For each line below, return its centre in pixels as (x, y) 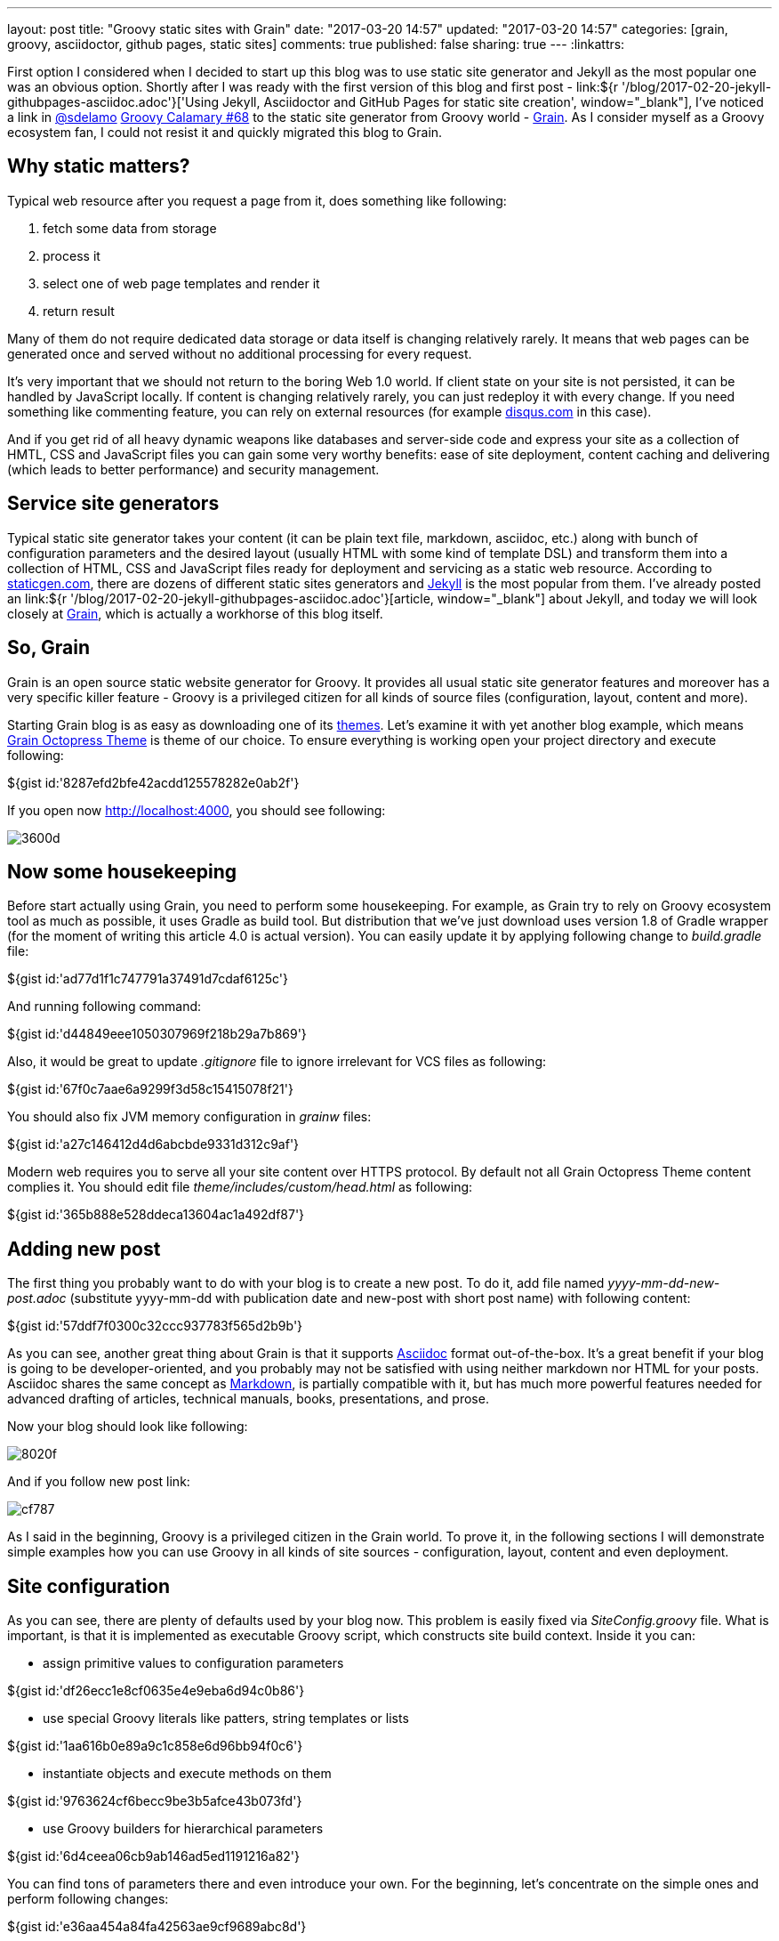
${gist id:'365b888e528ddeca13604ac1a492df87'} (156, 1215)
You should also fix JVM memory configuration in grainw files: (189, 1117)
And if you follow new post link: (99, 1482)
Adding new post (84, 1249)
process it (72, 255)
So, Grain (48, 648)
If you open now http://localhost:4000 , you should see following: (197, 810)
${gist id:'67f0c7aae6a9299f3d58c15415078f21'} (150, 1089)
